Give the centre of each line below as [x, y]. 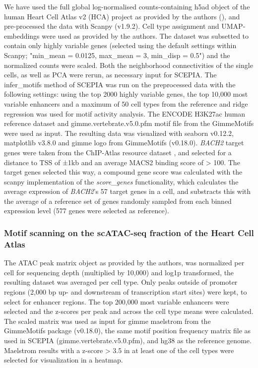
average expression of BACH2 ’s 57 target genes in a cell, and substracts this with [128, 191]
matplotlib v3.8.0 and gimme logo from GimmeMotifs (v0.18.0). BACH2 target [124, 143]
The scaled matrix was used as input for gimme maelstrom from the [107, 321]
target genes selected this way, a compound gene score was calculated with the [123, 172]
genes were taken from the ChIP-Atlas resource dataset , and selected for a [118, 152]
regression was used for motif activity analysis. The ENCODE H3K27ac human [125, 113]
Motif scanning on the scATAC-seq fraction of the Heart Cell [129, 232]
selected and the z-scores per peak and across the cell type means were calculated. [129, 311]
